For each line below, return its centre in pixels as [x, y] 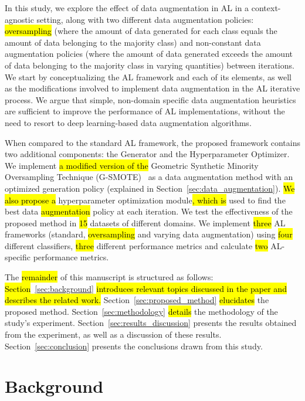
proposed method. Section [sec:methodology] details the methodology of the [141, 311]
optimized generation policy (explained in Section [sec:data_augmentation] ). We [150, 188]
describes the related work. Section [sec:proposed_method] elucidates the [137, 300]
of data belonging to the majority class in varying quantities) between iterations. [150, 65]
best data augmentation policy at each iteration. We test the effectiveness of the [149, 211]
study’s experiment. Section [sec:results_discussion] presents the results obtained [151, 323]
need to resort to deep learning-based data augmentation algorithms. [128, 122]
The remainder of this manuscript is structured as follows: [109, 277]
